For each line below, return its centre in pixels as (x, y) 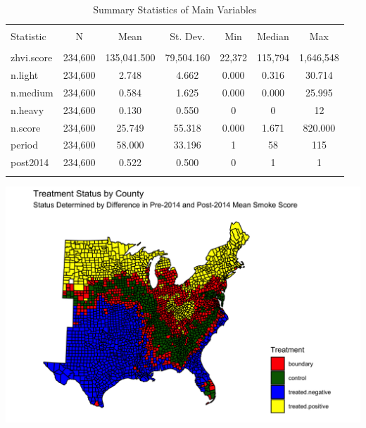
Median (273, 36)
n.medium (32, 92)
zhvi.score (32, 57)
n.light (25, 75)
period (24, 145)
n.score (26, 127)
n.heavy (27, 109)
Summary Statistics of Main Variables (175, 9)
